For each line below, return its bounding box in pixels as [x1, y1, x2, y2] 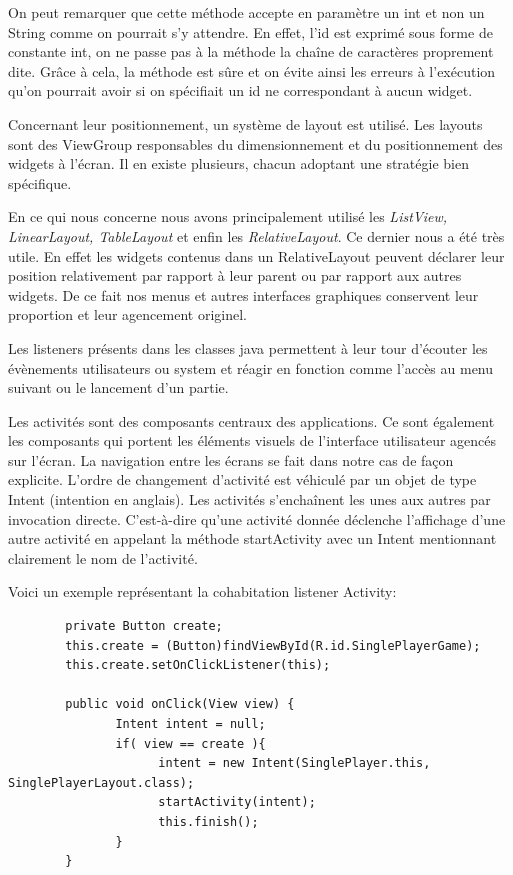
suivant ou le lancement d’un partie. [8, 377, 229, 398]
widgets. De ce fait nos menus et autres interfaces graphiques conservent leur [8, 284, 479, 305]
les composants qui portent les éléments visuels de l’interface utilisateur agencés [8, 430, 497, 451]
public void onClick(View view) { [65, 697, 295, 712]
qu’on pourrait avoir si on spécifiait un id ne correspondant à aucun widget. [8, 80, 473, 101]
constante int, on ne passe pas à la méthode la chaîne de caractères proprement [8, 41, 494, 62]
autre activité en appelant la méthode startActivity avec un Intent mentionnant [8, 528, 497, 549]
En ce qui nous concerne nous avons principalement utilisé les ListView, [8, 206, 448, 227]
